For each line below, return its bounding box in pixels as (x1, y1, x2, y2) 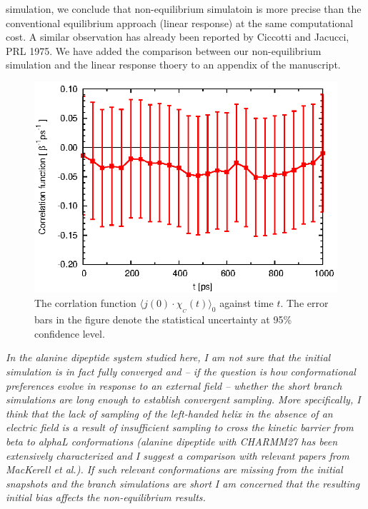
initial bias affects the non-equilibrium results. (6, 490, 206, 505)
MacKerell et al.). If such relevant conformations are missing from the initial (6, 462, 343, 477)
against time (219, 295, 274, 310)
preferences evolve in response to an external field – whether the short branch (6, 378, 342, 393)
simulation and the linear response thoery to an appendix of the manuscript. (6, 57, 341, 72)
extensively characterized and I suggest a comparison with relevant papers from (6, 448, 349, 463)
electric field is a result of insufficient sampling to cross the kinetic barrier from (6, 420, 354, 435)
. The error (280, 295, 329, 310)
